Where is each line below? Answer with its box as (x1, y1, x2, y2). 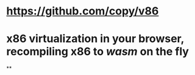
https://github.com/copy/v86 (6, 4, 159, 18)
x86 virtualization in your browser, (6, 32, 185, 46)
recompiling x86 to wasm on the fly (6, 45, 189, 59)
